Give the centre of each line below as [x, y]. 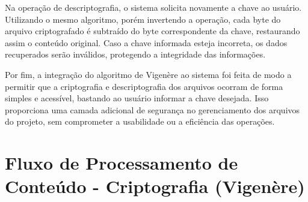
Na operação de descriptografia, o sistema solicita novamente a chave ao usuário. [153, 7]
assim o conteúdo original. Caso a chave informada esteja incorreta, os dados [146, 42]
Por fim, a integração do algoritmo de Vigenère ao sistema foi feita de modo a [148, 74]
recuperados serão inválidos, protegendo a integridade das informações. [135, 54]
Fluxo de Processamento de [122, 163]
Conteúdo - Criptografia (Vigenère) [155, 186]
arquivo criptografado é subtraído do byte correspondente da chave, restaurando [152, 31]
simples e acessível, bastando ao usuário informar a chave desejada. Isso [137, 98]
